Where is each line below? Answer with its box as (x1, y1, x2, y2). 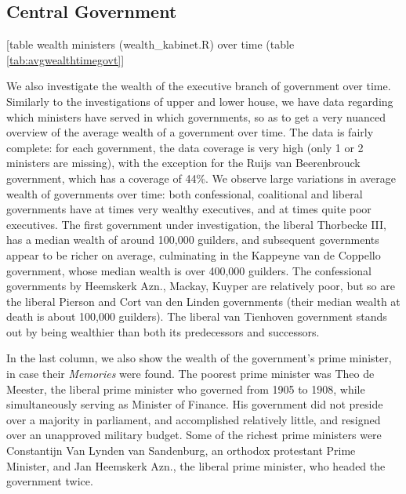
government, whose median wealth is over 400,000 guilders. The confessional (6, 262, 372, 278)
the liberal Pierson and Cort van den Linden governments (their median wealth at (6, 292, 401, 309)
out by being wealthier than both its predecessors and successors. (6, 323, 320, 340)
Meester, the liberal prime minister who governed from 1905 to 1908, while (6, 380, 365, 397)
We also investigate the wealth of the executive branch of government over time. (6, 78, 391, 94)
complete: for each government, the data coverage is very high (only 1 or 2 (6, 139, 364, 155)
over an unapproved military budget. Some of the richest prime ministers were (6, 427, 382, 443)
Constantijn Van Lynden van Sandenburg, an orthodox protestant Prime (6, 442, 356, 459)
